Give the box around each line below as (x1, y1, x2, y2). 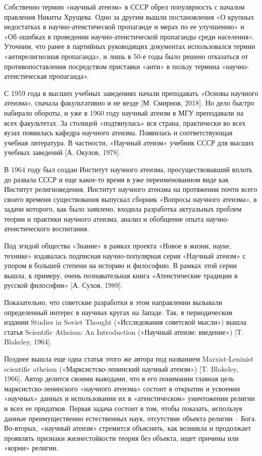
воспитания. (52, 223, 89, 234)
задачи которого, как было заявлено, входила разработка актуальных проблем (4, 204, 242, 214)
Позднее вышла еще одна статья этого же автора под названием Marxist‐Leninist (4, 353, 254, 364)
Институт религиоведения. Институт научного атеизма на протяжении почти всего (4, 184, 257, 194)
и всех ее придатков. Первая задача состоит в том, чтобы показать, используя (4, 402, 242, 413)
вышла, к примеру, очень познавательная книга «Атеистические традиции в (4, 270, 238, 280)
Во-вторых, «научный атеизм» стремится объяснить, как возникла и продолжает (4, 423, 251, 433)
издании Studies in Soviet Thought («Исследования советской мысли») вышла (4, 317, 247, 327)
